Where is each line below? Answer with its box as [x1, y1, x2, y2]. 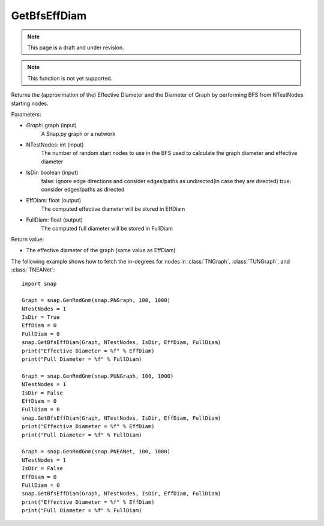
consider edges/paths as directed [41, 186, 125, 193]
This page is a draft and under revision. [27, 44, 124, 51]
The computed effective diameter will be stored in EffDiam [41, 205, 185, 213]
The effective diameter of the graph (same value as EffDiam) [26, 247, 176, 254]
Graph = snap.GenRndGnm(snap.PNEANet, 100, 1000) [22, 448, 171, 455]
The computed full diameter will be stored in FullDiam [41, 225, 173, 232]
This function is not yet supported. [27, 74, 113, 82]
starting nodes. [11, 100, 49, 107]
